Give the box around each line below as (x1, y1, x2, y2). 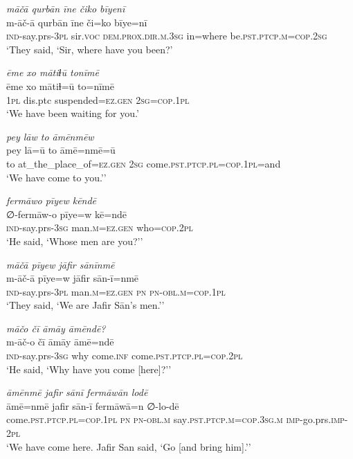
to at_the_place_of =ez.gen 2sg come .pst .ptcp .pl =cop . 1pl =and (6, 156, 281, 170)
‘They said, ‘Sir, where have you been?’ (6, 42, 173, 56)
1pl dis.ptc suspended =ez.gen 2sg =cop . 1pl (6, 92, 190, 107)
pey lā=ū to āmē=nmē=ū (6, 143, 116, 157)
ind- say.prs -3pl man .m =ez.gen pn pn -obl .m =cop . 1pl (6, 284, 226, 298)
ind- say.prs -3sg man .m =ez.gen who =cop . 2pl (6, 220, 193, 235)
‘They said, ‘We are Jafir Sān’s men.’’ (6, 298, 165, 312)
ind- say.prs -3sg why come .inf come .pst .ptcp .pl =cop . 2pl (6, 348, 243, 363)
